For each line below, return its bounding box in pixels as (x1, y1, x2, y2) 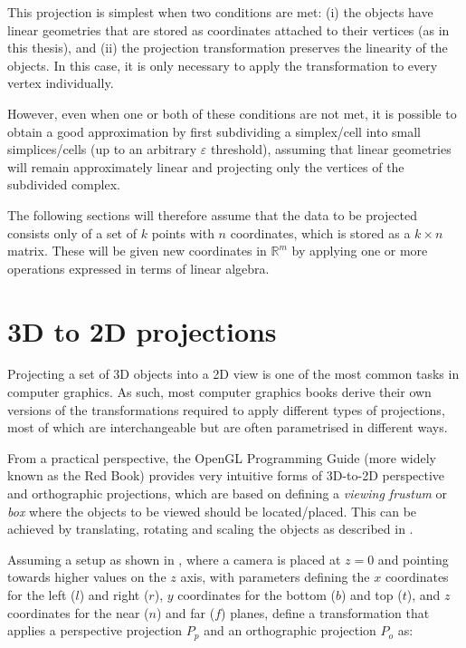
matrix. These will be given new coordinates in (7, 241, 267, 260)
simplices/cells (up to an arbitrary (7, 140, 197, 159)
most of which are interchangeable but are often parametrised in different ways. (7, 418, 448, 437)
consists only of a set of (7, 223, 138, 242)
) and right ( (79, 585, 149, 604)
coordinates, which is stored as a (230, 223, 411, 242)
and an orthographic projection (204, 621, 376, 640)
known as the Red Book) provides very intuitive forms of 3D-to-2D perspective (7, 466, 445, 485)
